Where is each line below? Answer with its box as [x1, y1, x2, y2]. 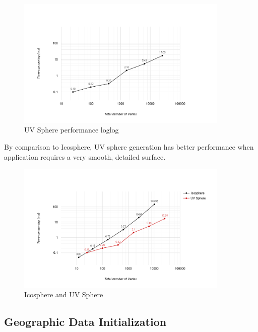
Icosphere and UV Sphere [24, 289, 103, 300]
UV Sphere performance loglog [24, 124, 119, 135]
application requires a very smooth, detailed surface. [4, 151, 166, 162]
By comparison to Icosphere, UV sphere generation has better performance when [4, 142, 254, 152]
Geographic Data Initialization [4, 314, 167, 329]
